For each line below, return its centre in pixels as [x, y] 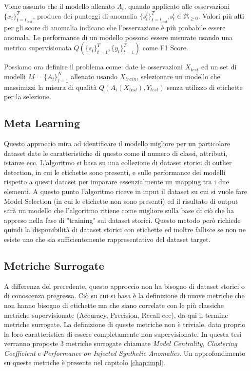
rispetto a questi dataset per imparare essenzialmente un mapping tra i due [116, 182]
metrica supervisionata [38, 48]
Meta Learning [42, 123]
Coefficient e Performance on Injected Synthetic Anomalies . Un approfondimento [125, 353]
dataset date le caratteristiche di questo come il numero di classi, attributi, [116, 153]
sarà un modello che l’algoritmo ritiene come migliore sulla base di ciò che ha [119, 210]
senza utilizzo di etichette [205, 87]
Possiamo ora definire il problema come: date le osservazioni [93, 67]
